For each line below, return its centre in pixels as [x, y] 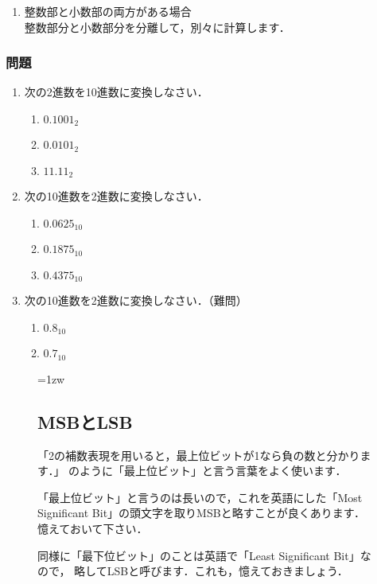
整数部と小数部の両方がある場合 [108, 11]
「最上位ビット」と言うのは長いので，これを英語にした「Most [200, 497]
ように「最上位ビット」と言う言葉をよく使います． [213, 471]
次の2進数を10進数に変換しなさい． [116, 92]
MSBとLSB [85, 421]
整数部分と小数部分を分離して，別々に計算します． [157, 27]
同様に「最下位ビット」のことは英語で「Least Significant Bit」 [199, 555]
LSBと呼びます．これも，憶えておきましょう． [227, 571]
